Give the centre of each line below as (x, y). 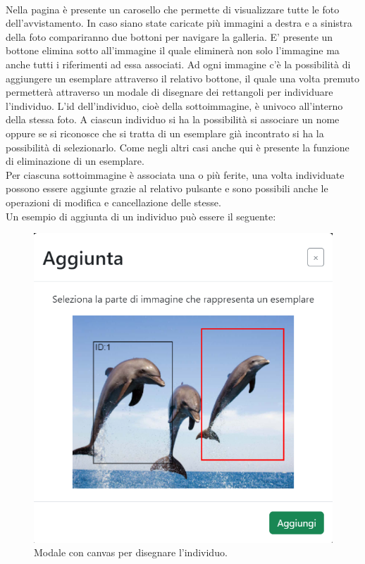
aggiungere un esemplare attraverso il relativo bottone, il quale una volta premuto (183, 78)
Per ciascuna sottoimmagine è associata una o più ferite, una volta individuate (175, 174)
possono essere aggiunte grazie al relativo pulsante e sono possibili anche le (167, 188)
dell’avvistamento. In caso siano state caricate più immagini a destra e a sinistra (179, 23)
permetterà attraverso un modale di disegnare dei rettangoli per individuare (169, 92)
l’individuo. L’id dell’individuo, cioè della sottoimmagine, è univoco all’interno (174, 105)
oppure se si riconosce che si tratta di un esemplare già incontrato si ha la (165, 133)
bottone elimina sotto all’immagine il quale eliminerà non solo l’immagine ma (173, 50)
